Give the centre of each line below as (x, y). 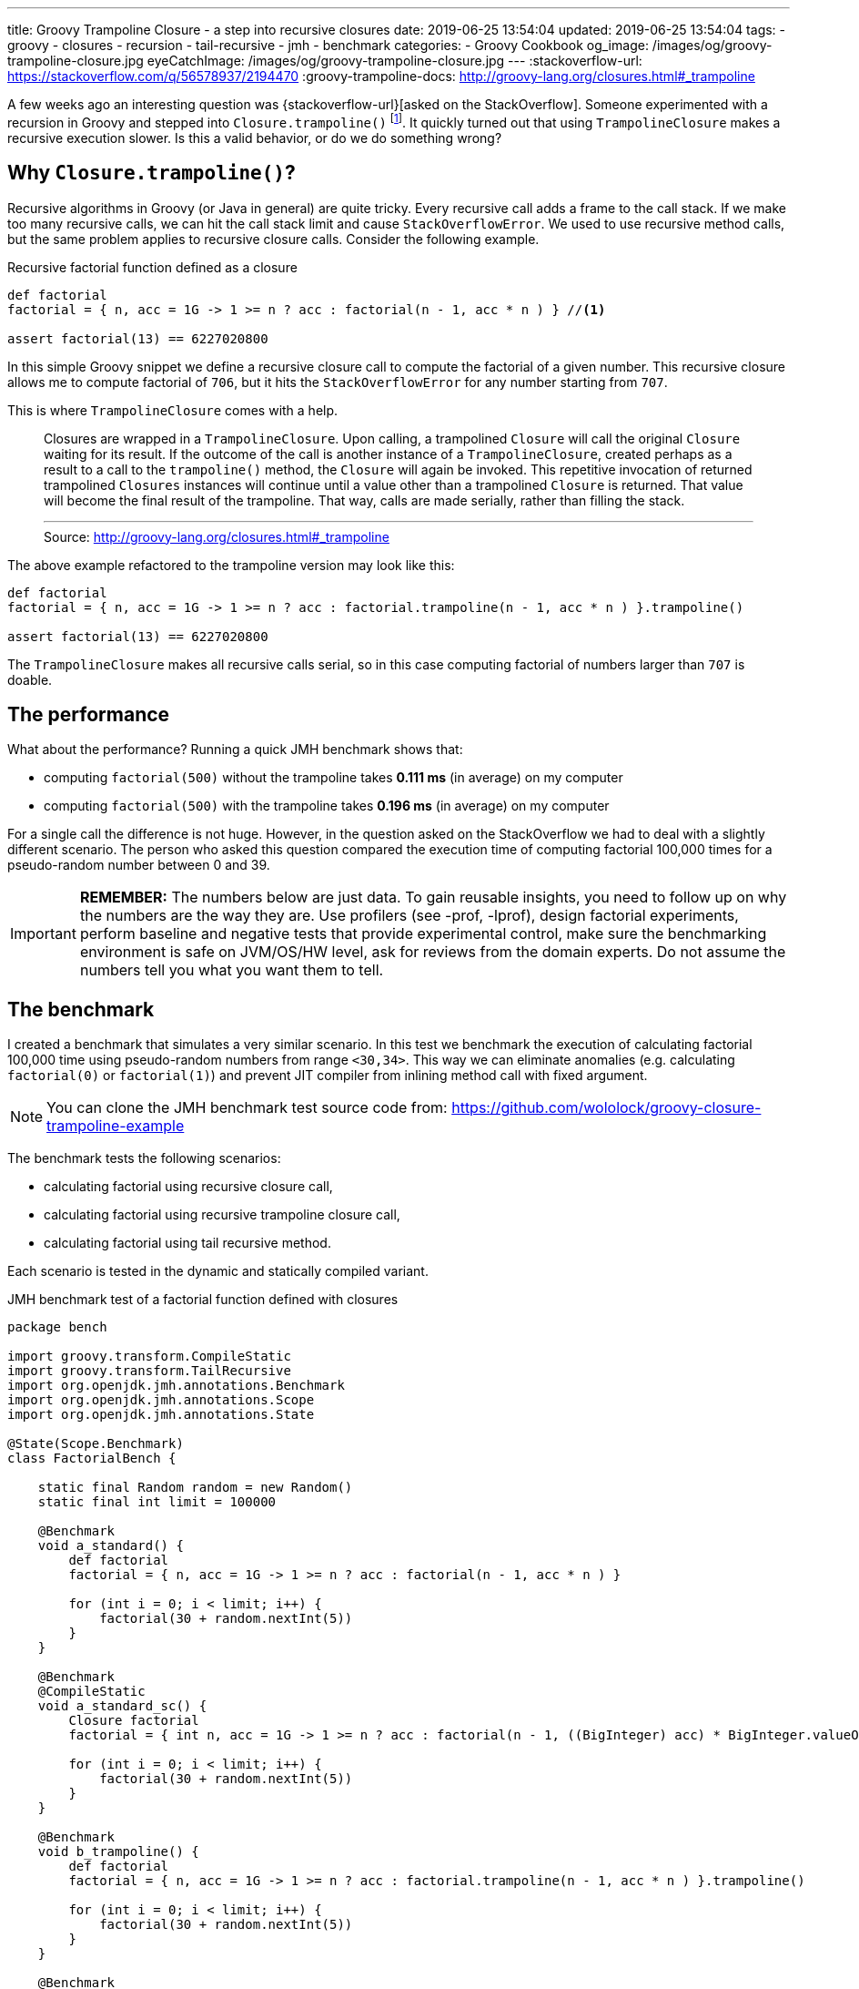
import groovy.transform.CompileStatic (149, 1357)
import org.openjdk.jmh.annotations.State (161, 1415)
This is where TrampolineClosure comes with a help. (173, 410)
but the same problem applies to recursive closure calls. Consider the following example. (273, 239)
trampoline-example (116, 1126)
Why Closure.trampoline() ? (152, 173)
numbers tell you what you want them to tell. (232, 970)
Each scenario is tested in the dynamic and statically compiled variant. (218, 1271)
